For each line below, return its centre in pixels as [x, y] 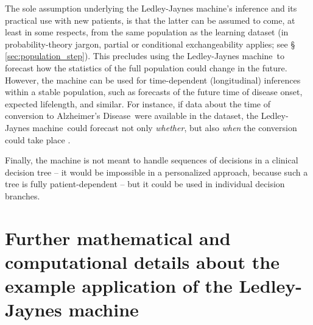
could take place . [38, 139]
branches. [23, 195]
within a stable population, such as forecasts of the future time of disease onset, [154, 92]
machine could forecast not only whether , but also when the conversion [165, 127]
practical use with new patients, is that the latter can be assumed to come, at [150, 20]
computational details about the [142, 261]
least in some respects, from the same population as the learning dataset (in [147, 32]
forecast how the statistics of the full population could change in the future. [146, 67]
